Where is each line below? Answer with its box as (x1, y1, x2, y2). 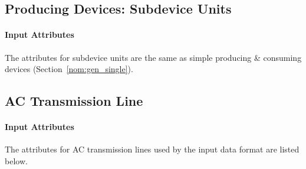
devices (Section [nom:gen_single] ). (5, 63, 133, 75)
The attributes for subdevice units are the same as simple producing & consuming (5, 51, 302, 63)
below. (5, 154, 28, 167)
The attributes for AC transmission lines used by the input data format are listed (5, 143, 300, 155)
